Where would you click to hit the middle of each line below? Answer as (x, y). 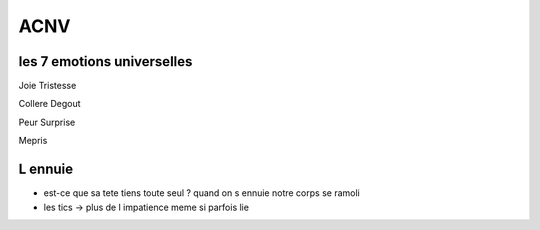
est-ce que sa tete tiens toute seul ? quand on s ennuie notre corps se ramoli (201, 193)
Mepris (33, 141)
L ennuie (46, 169)
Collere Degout (49, 104)
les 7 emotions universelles (105, 61)
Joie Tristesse (47, 86)
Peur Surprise (47, 122)
